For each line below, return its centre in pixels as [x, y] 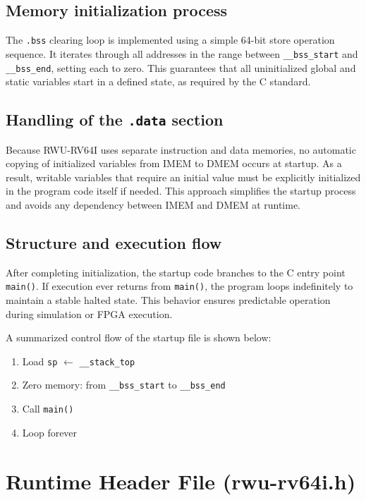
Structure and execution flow [114, 242]
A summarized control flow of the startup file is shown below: [139, 337]
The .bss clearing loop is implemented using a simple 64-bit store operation [170, 40]
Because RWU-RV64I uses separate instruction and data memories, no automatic [181, 149]
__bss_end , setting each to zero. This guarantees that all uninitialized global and [181, 67]
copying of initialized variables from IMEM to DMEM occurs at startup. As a [174, 163]
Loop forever [50, 432]
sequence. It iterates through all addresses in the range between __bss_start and [182, 53]
